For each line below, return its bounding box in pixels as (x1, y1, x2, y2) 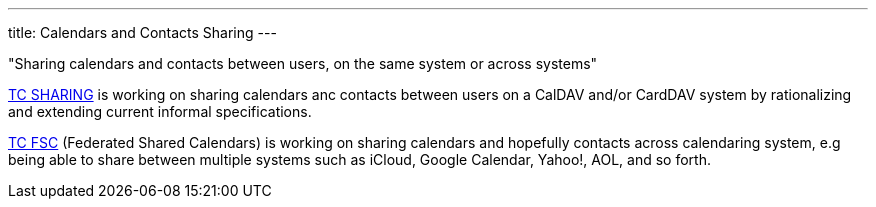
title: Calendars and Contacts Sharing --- (8, 24, 277, 41)
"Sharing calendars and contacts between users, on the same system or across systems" (8, 55, 598, 72)
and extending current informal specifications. (8, 103, 312, 120)
